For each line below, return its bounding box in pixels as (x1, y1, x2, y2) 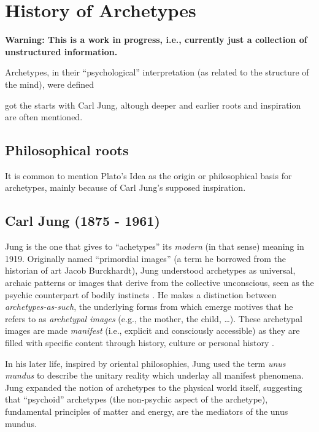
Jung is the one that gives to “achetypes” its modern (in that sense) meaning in (5, 240, 304, 253)
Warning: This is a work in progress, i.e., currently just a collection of (5, 33, 307, 46)
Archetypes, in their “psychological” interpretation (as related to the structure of (5, 66, 309, 79)
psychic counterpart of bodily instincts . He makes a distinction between (5, 288, 277, 301)
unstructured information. (5, 45, 118, 58)
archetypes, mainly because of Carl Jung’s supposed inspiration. (5, 181, 246, 194)
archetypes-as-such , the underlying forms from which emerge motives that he (5, 300, 293, 313)
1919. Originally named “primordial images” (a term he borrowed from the (5, 252, 286, 264)
